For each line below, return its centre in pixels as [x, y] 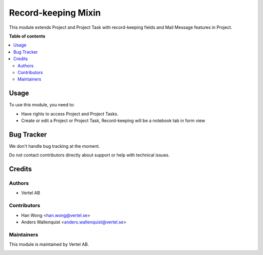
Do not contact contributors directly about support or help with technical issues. [89, 155]
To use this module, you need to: [42, 105]
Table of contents [27, 36]
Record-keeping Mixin [55, 13]
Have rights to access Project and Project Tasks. [70, 114]
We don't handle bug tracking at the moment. [54, 146]
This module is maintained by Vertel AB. [49, 244]
